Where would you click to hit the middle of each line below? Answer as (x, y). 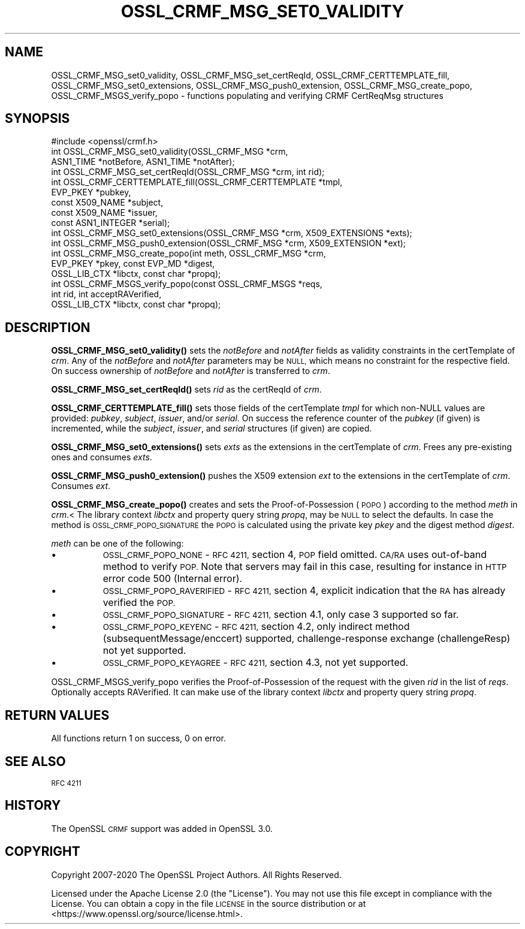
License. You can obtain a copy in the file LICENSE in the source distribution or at (209, 903)
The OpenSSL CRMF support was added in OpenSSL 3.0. (162, 828)
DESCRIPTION (48, 327)
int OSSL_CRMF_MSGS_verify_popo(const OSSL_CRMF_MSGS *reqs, (187, 284)
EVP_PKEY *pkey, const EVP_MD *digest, (133, 264)
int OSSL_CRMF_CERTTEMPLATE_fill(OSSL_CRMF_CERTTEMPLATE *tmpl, (197, 182)
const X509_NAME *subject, (107, 203)
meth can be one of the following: (117, 544)
